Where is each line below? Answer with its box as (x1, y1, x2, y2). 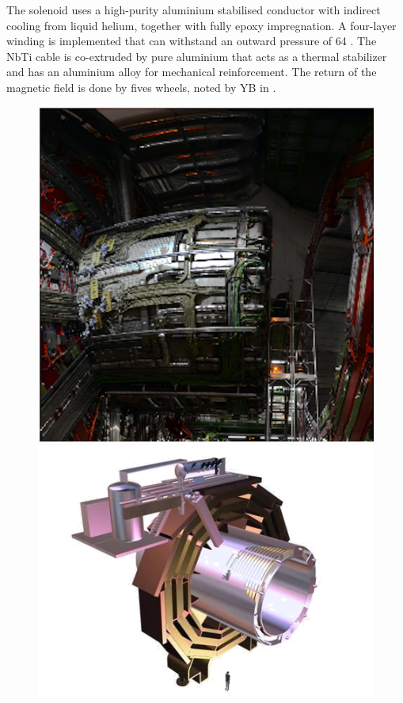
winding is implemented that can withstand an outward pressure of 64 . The (6, 32, 377, 49)
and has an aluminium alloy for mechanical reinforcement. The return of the (6, 63, 377, 80)
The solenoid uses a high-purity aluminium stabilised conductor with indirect (6, 2, 381, 17)
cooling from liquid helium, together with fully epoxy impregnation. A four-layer (6, 17, 397, 33)
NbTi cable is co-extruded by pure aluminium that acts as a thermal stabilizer (6, 48, 387, 64)
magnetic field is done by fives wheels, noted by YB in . (6, 78, 276, 95)
